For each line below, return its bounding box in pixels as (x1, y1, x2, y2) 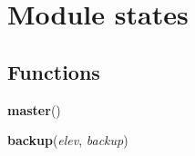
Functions (7, 57, 100, 85)
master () (7, 100, 61, 119)
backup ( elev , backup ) (7, 131, 128, 150)
